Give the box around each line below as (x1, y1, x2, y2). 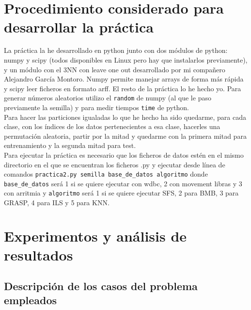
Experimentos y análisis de (4, 226, 187, 245)
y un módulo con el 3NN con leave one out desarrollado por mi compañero (4, 64, 225, 74)
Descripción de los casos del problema (4, 278, 198, 293)
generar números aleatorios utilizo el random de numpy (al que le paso (4, 93, 211, 103)
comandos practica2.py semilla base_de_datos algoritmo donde (4, 169, 208, 179)
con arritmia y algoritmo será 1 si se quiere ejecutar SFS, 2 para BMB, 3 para (4, 188, 239, 198)
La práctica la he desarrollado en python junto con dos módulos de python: (4, 45, 228, 55)
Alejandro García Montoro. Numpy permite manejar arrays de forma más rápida (4, 74, 244, 84)
